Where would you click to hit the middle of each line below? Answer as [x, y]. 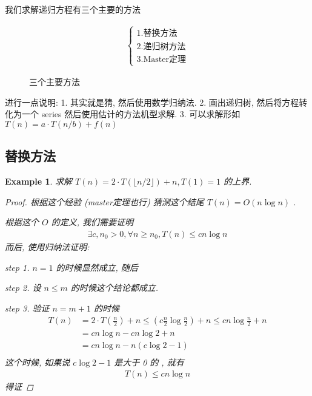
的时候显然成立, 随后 [97, 267]
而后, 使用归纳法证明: [47, 247]
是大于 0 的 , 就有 [149, 362]
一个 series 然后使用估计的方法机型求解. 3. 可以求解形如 [131, 114]
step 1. [17, 267]
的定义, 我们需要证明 [92, 222]
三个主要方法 [55, 82]
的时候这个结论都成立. [115, 288]
